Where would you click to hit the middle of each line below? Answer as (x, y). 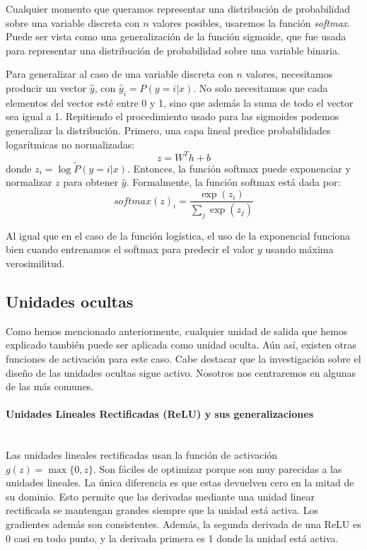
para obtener (91, 182)
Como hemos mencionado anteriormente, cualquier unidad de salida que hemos (177, 330)
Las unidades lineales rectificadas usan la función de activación (142, 455)
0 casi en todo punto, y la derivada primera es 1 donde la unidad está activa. (172, 538)
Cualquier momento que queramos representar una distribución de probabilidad (178, 8)
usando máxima (299, 249)
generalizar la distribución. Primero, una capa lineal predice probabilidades (168, 130)
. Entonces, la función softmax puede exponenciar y (239, 168)
